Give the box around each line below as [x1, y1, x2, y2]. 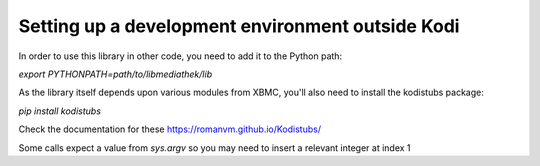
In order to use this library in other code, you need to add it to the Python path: [18, 50, 343, 62]
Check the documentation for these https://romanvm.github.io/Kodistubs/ [18, 123, 322, 135]
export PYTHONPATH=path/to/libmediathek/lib [18, 68, 213, 80]
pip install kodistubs [18, 105, 102, 117]
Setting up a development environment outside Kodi [18, 15, 460, 37]
